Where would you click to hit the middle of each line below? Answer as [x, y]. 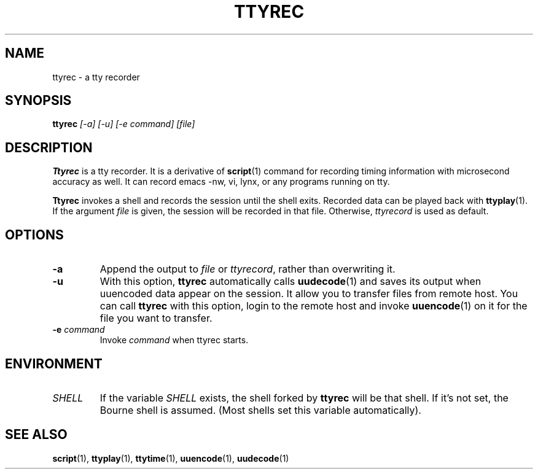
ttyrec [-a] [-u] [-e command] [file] [124, 124]
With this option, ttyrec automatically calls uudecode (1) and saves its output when [290, 282]
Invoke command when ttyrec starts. [174, 340]
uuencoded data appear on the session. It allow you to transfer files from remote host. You [309, 294]
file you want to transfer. [156, 318]
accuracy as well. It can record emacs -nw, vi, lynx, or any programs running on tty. [221, 182]
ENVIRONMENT [54, 363]
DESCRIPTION [49, 147]
